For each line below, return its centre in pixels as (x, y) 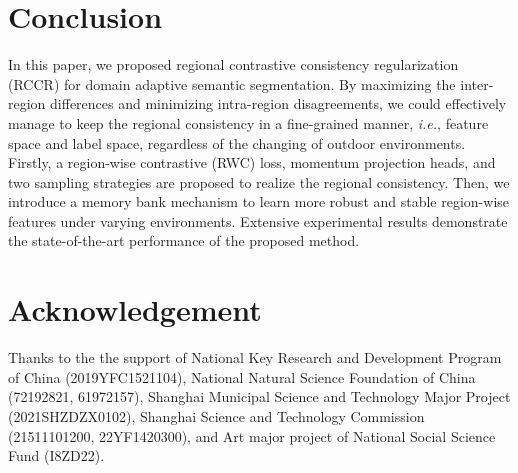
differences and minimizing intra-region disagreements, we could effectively (278, 103)
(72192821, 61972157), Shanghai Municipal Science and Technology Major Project (259, 396)
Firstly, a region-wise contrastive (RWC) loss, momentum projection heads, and (252, 162)
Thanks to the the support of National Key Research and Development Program (255, 357)
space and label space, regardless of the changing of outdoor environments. (237, 142)
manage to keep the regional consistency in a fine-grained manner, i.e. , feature (248, 122)
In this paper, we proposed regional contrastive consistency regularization (233, 64)
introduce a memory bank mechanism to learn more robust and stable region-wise (259, 201)
